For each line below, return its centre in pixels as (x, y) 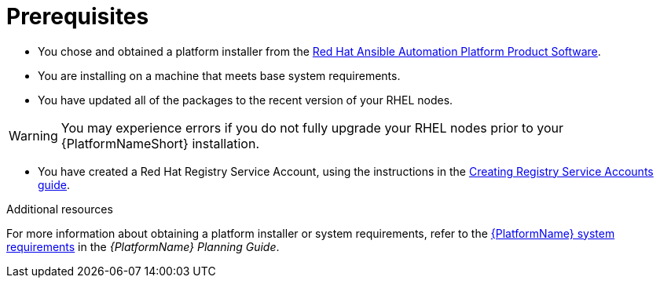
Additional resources (60, 209)
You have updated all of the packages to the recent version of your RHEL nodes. (246, 100)
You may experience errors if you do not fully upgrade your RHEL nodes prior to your (312, 127)
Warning (33, 135)
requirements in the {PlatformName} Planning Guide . (143, 246)
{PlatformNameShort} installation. (160, 143)
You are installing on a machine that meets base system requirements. (219, 75)
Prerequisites (78, 16)
